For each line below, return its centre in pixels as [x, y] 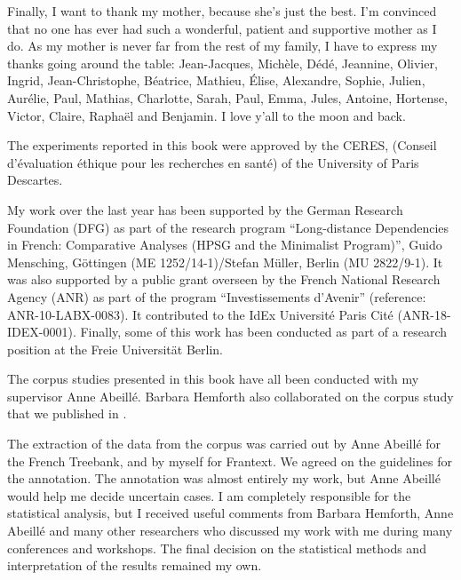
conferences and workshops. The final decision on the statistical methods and [217, 548]
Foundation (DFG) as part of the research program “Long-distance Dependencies [228, 227]
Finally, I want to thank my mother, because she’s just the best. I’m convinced [222, 11]
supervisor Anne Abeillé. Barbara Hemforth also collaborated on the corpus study [230, 396]
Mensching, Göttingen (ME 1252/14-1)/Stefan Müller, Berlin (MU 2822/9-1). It [225, 262]
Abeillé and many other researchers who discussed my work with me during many [230, 531]
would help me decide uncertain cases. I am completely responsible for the [209, 495]
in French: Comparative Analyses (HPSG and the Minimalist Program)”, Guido [225, 245]
